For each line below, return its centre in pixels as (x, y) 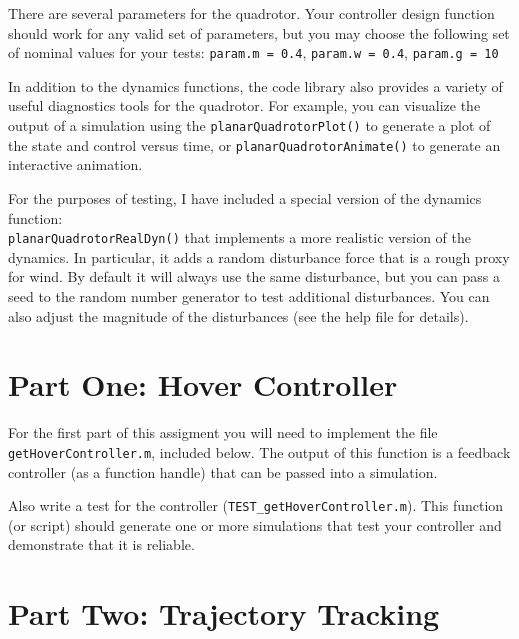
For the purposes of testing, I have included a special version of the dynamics (245, 197)
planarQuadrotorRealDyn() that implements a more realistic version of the (240, 237)
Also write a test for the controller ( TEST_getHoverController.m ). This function (256, 505)
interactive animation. (75, 164)
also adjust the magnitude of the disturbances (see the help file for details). (238, 315)
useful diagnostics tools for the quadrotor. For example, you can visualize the (244, 105)
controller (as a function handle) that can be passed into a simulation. (223, 471)
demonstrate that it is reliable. (101, 544)
